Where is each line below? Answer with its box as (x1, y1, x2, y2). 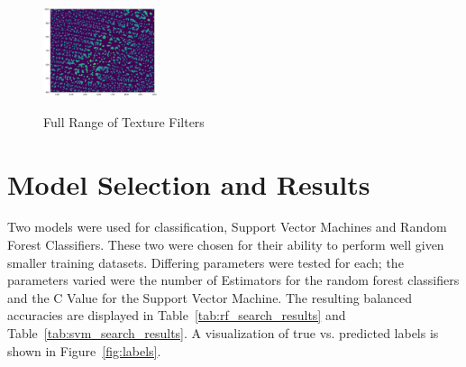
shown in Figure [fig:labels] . (7, 341, 161, 360)
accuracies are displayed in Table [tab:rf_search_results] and (7, 306, 346, 325)
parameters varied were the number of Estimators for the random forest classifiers (7, 271, 460, 289)
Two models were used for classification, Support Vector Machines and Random (7, 217, 447, 236)
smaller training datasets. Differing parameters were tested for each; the (7, 252, 404, 271)
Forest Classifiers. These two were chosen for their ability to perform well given (7, 235, 444, 254)
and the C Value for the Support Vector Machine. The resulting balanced (7, 288, 413, 307)
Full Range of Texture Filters (43, 112, 205, 131)
